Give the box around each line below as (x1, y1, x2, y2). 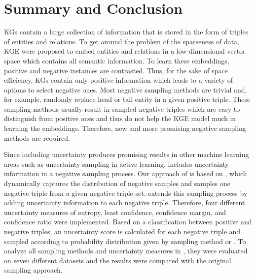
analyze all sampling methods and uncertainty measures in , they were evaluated (4, 246, 248, 256)
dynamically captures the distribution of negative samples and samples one (4, 178, 231, 188)
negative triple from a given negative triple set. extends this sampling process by (4, 187, 248, 198)
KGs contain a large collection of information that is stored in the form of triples (4, 27, 249, 37)
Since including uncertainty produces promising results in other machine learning (4, 149, 249, 159)
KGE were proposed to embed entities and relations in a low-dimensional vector (4, 46, 246, 56)
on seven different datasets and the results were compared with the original (4, 255, 231, 265)
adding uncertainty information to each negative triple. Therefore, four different (4, 197, 245, 208)
